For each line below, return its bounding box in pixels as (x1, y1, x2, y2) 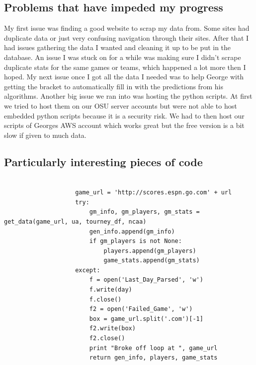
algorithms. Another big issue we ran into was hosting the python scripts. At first (4, 91, 253, 101)
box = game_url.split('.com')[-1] (89, 315, 203, 322)
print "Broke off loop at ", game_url (89, 344, 218, 352)
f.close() (89, 296, 122, 303)
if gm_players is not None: (89, 238, 182, 245)
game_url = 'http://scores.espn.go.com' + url (75, 189, 232, 196)
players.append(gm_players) (103, 247, 196, 254)
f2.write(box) (89, 325, 136, 332)
